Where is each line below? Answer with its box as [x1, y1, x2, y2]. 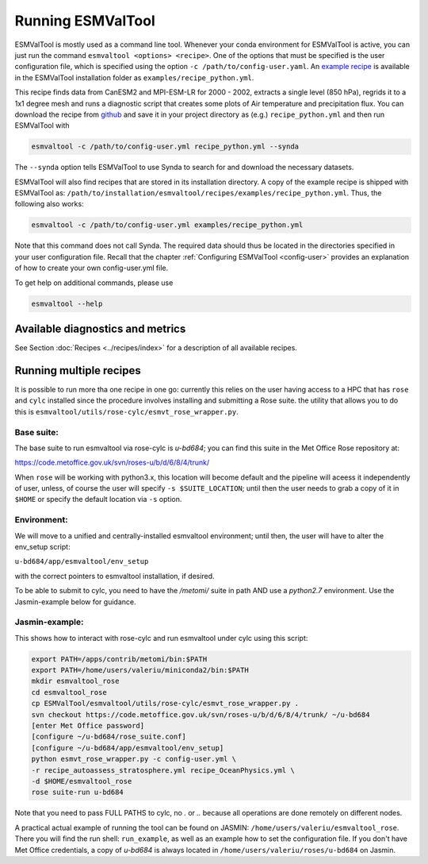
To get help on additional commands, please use [14, 278, 174, 287]
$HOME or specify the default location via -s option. [14, 495, 182, 504]
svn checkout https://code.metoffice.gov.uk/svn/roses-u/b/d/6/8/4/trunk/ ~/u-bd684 [31, 710, 370, 719]
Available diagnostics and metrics [14, 322, 186, 335]
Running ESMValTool [14, 12, 155, 29]
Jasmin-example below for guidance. [14, 596, 136, 607]
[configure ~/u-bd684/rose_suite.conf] [31, 732, 186, 742]
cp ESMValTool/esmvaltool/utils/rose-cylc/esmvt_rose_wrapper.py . [31, 699, 300, 708]
